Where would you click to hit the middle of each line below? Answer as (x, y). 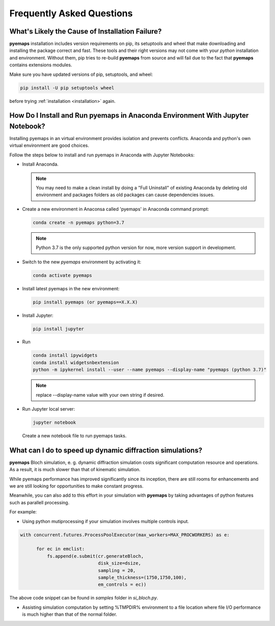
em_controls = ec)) (122, 585)
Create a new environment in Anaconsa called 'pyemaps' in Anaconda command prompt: (116, 209)
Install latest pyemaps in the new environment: (71, 288)
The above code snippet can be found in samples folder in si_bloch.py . (84, 598)
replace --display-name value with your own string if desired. (100, 395)
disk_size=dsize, (119, 563)
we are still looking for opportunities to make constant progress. (76, 486)
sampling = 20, (117, 570)
